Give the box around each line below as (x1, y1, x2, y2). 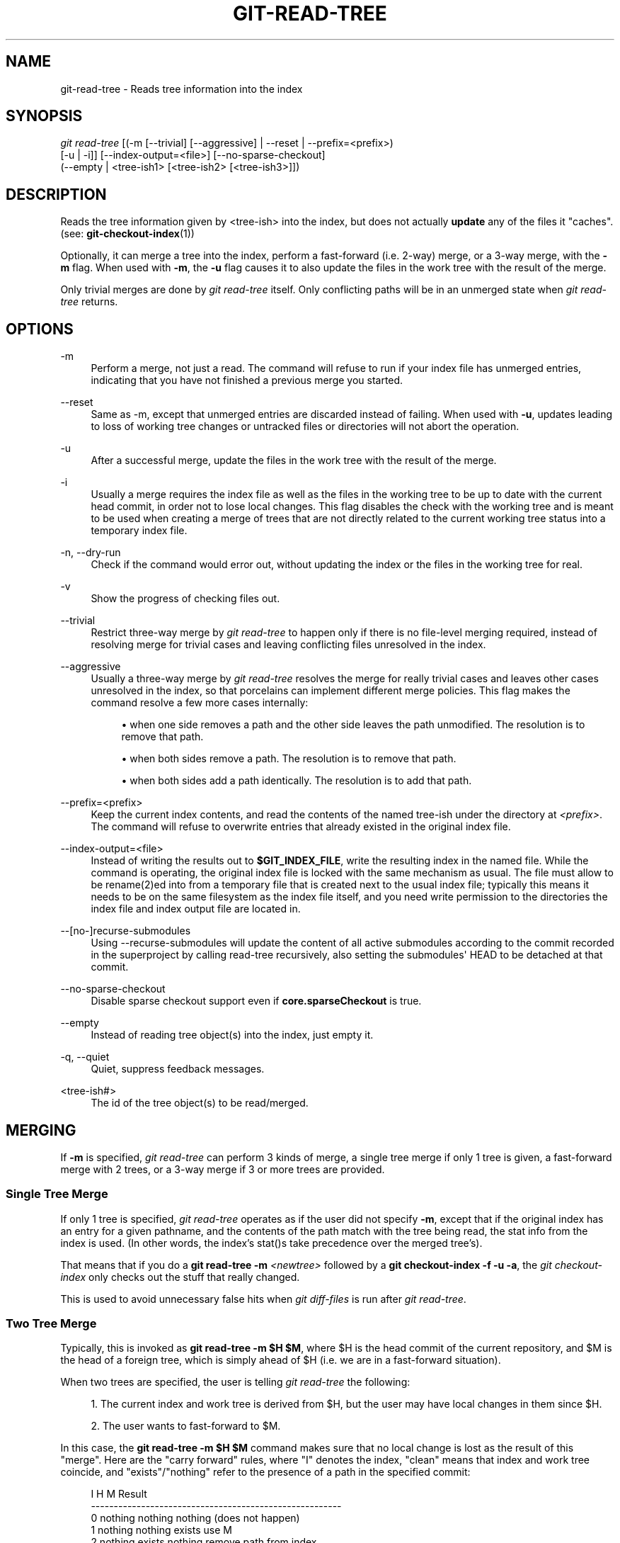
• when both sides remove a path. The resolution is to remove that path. (121, 752, 457, 765)
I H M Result (91, 1488, 147, 1500)
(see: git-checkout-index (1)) (60, 227, 195, 240)
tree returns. (60, 295, 118, 308)
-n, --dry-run (60, 546, 121, 559)
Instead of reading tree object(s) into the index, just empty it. (91, 1029, 374, 1041)
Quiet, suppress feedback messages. (91, 1063, 265, 1075)
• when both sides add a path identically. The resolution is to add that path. (121, 774, 472, 787)
